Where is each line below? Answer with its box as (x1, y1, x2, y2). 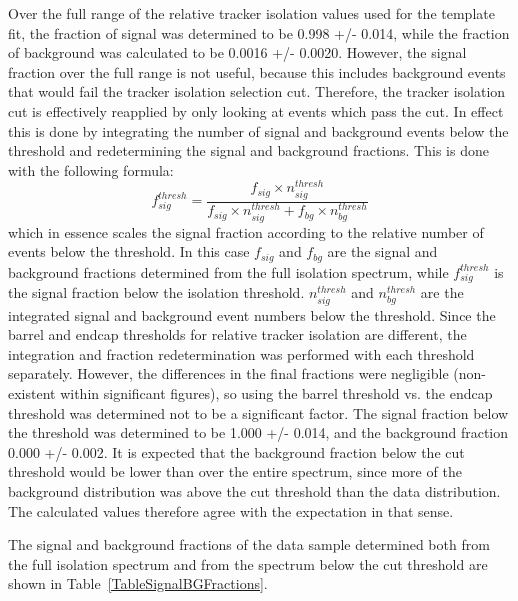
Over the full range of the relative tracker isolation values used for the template (8, 3, 495, 23)
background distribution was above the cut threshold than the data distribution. (8, 480, 501, 501)
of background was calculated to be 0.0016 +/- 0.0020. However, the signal (8, 42, 467, 63)
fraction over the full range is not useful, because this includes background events (8, 61, 506, 82)
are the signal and (327, 241, 438, 262)
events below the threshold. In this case (8, 241, 250, 262)
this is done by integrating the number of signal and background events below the (8, 120, 509, 141)
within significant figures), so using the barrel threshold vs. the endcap (60, 383, 493, 403)
